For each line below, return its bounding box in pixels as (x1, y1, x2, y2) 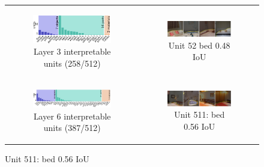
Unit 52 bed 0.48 (168, 38, 230, 51)
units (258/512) (43, 56, 101, 69)
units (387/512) (43, 121, 101, 134)
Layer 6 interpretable (33, 109, 111, 122)
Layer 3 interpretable (33, 45, 111, 58)
